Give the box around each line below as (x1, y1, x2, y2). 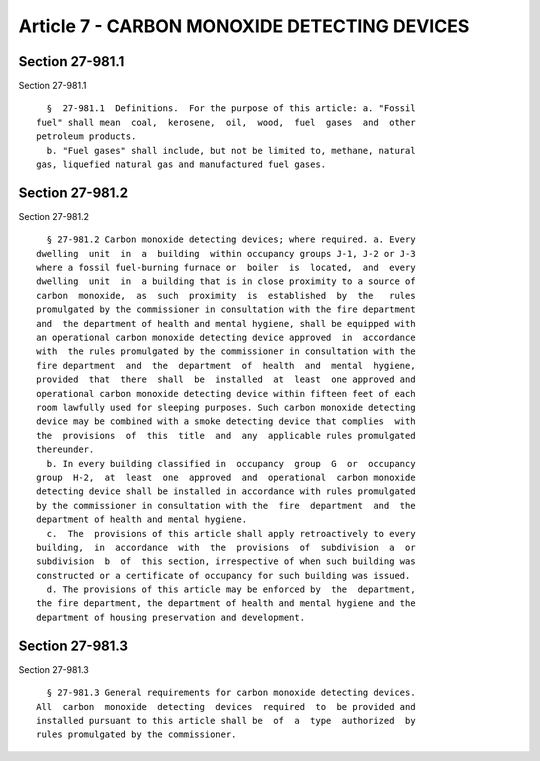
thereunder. (36, 444, 95, 455)
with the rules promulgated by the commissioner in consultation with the (36, 346, 416, 357)
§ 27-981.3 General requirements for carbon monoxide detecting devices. (46, 687, 416, 699)
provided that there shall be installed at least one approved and (36, 374, 416, 385)
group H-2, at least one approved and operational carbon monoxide (36, 471, 416, 483)
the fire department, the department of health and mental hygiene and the (36, 598, 416, 609)
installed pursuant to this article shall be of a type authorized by (36, 715, 416, 726)
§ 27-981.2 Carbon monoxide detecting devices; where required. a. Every (46, 234, 416, 245)
